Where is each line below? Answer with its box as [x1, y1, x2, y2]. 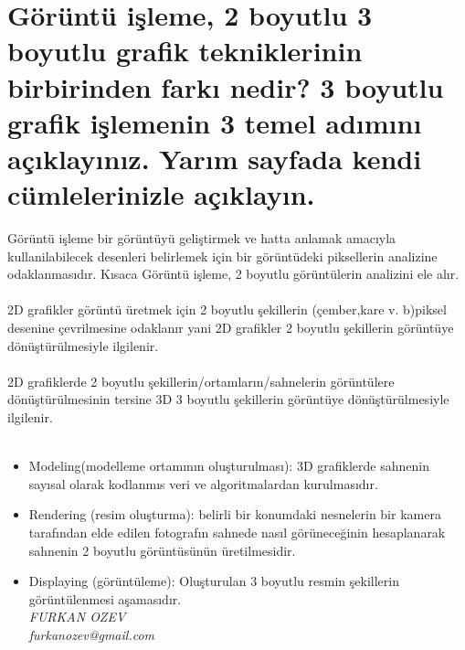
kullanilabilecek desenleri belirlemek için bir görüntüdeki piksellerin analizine [7, 246, 438, 265]
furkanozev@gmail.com [28, 624, 155, 644]
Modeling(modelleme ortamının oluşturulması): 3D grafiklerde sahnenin [28, 456, 429, 475]
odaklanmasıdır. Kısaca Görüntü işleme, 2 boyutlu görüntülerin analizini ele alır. [7, 264, 460, 283]
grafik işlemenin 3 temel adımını [7, 103, 422, 141]
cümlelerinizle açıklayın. [7, 176, 315, 213]
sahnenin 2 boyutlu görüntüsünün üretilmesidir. [28, 540, 296, 559]
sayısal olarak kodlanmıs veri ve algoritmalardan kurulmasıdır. [28, 474, 378, 493]
